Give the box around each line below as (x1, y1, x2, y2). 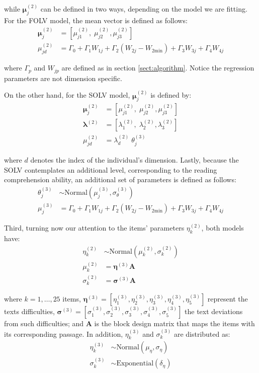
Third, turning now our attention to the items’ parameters (4, 222, 185, 233)
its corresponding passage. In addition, (4, 328, 123, 339)
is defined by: (150, 90, 192, 100)
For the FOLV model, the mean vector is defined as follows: (4, 15, 188, 26)
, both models (201, 222, 244, 233)
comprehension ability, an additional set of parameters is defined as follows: (4, 174, 236, 185)
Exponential (116, 360, 154, 367)
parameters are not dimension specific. (4, 72, 122, 83)
